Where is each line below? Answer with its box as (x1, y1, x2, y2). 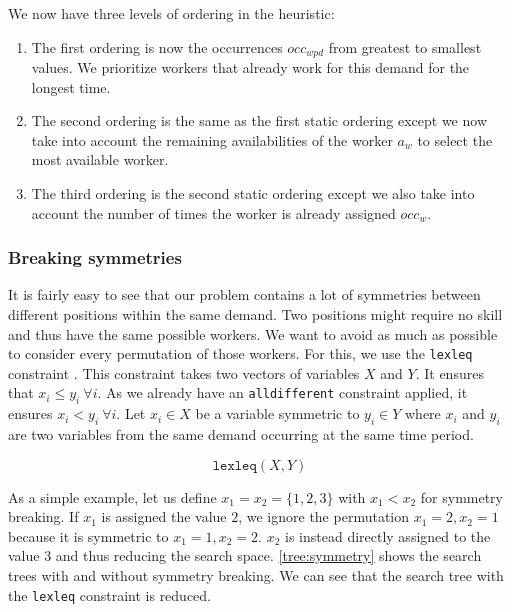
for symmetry (420, 486, 503, 507)
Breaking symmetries (8, 245, 182, 270)
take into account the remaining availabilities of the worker (31, 129, 393, 150)
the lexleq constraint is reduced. (8, 584, 212, 605)
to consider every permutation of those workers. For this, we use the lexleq (8, 343, 473, 364)
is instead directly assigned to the (285, 525, 491, 546)
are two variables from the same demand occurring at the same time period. (8, 424, 474, 445)
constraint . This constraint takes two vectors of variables (8, 362, 360, 383)
